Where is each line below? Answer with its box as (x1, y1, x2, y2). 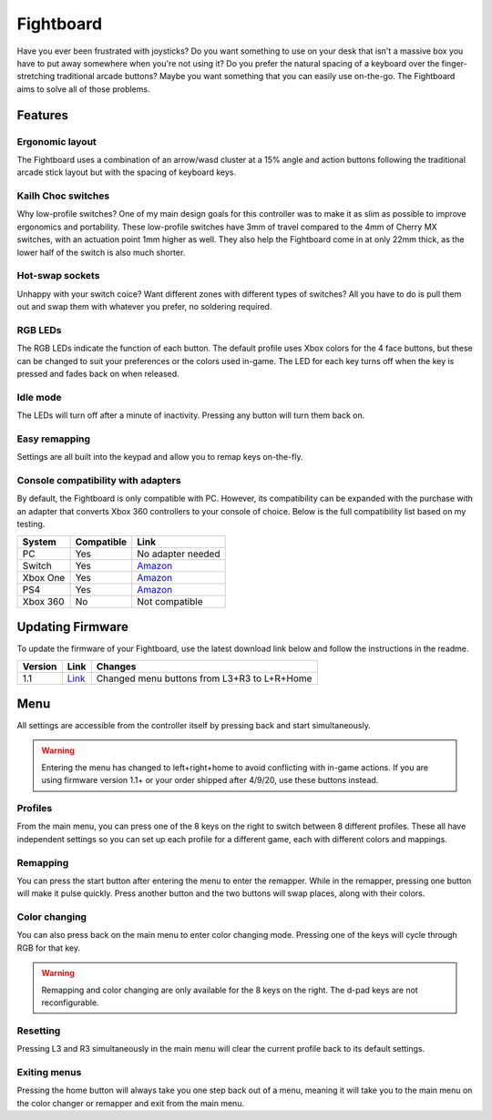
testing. (16, 519, 46, 530)
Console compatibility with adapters (16, 474, 181, 487)
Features (16, 107, 68, 123)
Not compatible (137, 595, 203, 607)
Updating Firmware (16, 619, 129, 635)
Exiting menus (16, 1065, 82, 1078)
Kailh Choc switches (16, 189, 110, 202)
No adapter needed (137, 547, 220, 560)
